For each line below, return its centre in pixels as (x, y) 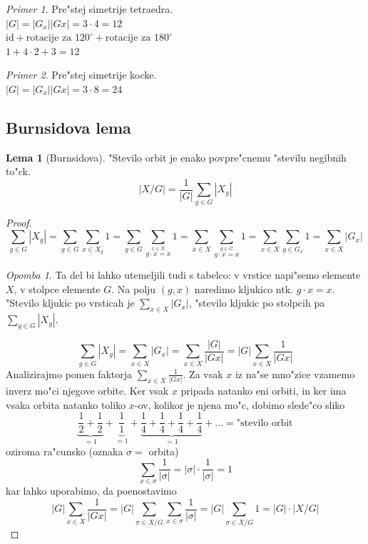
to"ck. (18, 171)
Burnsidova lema (68, 127)
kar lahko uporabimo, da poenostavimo (91, 491)
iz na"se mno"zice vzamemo (295, 374)
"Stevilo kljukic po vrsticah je (70, 303)
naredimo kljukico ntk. (244, 288)
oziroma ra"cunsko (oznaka (65, 451)
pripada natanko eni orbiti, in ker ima (264, 391)
